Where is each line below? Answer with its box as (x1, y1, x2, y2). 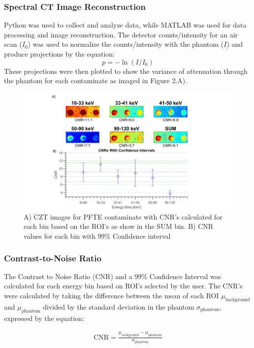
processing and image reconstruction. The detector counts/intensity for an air (4, 29, 238, 39)
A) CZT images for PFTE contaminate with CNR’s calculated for (24, 211, 222, 221)
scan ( (4, 39, 22, 49)
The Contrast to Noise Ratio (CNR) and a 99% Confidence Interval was (4, 271, 222, 281)
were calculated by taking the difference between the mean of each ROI (4, 290, 219, 301)
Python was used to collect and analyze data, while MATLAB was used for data (4, 20, 247, 30)
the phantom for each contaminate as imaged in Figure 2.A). (4, 75, 188, 86)
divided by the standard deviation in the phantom (43, 301, 194, 312)
